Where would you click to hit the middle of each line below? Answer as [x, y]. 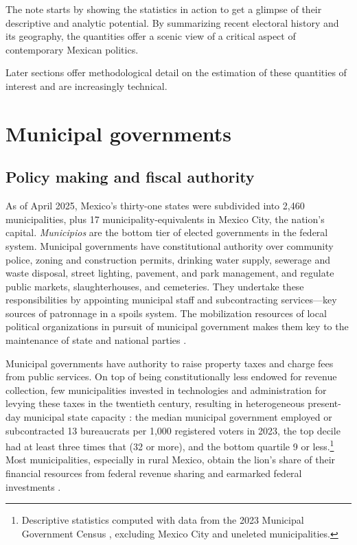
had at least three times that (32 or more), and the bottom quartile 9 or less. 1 [170, 445]
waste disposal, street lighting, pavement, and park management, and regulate [170, 273]
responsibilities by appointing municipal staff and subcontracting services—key [171, 300]
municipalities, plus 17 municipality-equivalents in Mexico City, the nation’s [165, 219]
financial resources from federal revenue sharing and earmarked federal [154, 473]
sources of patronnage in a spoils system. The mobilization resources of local [166, 313]
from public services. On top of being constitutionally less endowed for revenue [171, 376]
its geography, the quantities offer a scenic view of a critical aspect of [151, 36]
